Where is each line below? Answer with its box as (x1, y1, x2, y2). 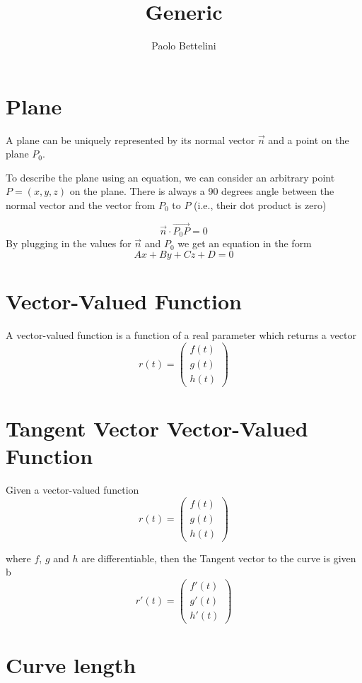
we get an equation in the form (177, 236, 312, 251)
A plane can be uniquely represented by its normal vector (6, 132, 255, 147)
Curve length (6, 651, 136, 679)
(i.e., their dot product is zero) (194, 198, 327, 213)
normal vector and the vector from (6, 198, 156, 213)
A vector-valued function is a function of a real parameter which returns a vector (6, 328, 356, 343)
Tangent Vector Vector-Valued (6, 413, 308, 442)
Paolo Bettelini (151, 38, 216, 53)
